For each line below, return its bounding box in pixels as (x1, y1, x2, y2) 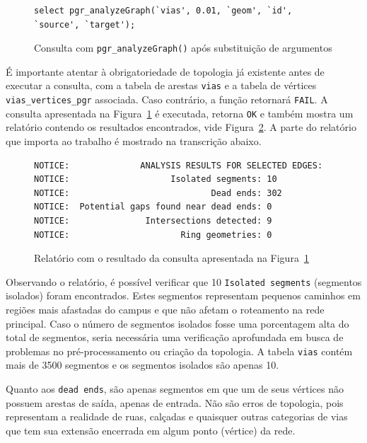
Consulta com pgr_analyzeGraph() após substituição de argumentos (34, 40, 332, 55)
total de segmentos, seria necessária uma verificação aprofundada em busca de (6, 330, 344, 345)
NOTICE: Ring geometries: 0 (34, 229, 272, 240)
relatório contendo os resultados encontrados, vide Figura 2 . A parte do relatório (6, 120, 356, 134)
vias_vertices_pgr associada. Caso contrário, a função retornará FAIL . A (6, 92, 328, 107)
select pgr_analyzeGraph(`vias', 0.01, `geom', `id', (34, 6, 293, 16)
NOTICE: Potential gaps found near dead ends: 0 (34, 202, 272, 212)
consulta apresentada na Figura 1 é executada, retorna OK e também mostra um (6, 105, 354, 120)
